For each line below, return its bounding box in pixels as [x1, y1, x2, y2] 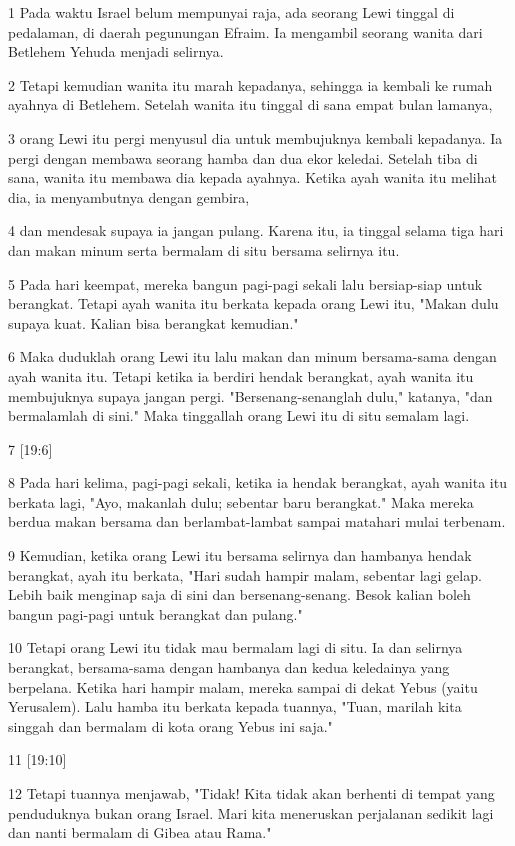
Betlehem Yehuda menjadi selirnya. [8, 41, 224, 62]
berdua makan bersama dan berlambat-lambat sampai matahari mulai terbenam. [8, 511, 506, 532]
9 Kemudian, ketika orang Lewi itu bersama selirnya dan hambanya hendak [8, 545, 472, 566]
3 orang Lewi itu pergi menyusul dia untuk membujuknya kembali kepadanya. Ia [8, 127, 503, 148]
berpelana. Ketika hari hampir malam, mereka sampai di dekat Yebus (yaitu [8, 676, 478, 697]
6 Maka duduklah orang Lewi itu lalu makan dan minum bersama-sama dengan [8, 346, 497, 367]
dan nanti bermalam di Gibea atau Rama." [8, 822, 272, 843]
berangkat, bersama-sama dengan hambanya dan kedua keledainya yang [8, 657, 450, 678]
